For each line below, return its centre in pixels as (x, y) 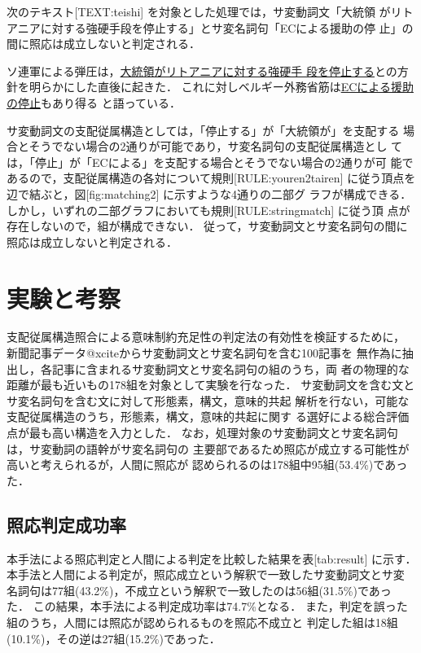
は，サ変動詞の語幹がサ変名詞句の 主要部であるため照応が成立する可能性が (208, 448)
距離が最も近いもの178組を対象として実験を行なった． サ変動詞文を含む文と (211, 385)
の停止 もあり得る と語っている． (94, 102)
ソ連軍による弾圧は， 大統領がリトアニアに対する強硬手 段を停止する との (202, 70)
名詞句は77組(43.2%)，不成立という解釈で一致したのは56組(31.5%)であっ (199, 590)
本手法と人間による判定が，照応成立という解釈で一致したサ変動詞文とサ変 (206, 574)
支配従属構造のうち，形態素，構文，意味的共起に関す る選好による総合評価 (208, 416)
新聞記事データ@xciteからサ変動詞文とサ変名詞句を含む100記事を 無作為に (204, 353)
